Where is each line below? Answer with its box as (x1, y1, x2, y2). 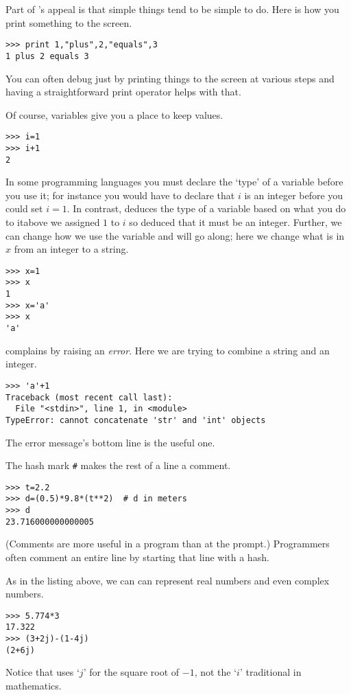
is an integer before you (244, 187, 343, 202)
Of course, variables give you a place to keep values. (5, 107, 223, 122)
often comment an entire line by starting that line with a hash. (5, 550, 269, 565)
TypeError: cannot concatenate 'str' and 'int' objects (5, 415, 266, 425)
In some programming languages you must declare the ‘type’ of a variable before (5, 174, 343, 189)
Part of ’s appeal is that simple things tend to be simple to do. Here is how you (5, 2, 339, 16)
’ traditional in (239, 665, 302, 679)
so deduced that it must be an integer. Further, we (129, 215, 342, 229)
